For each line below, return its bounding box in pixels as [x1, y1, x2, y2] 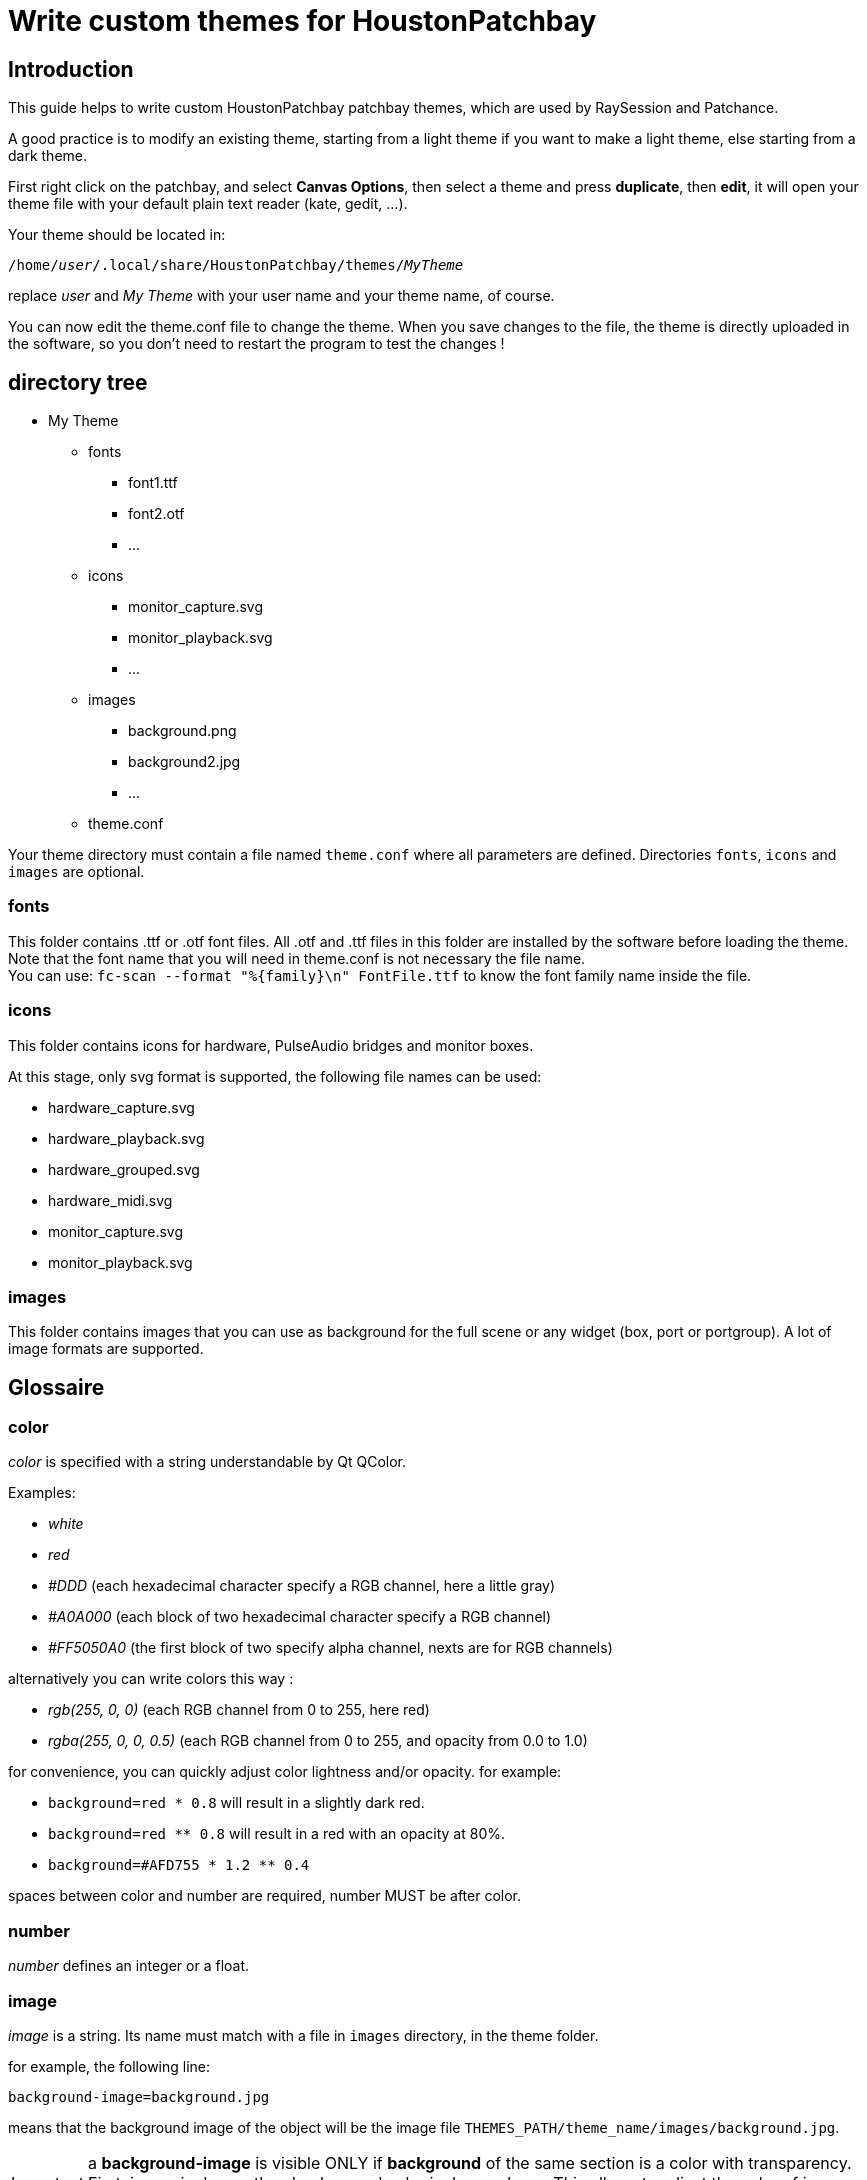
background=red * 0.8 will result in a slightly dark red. [48, 1794, 425, 1812]
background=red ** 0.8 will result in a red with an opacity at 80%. [48, 1825, 505, 1843]
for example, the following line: [8, 2057, 211, 2075]
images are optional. [8, 863, 145, 881]
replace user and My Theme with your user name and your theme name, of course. [8, 287, 555, 305]
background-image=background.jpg [8, 2088, 270, 2105]
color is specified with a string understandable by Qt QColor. [8, 1453, 406, 1471]
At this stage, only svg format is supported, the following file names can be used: [8, 1067, 542, 1085]
